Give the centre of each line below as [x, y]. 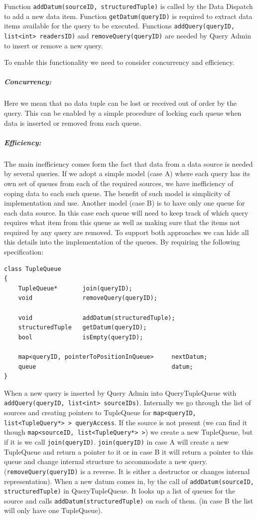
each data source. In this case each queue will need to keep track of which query [126, 212]
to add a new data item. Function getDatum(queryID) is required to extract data [128, 16]
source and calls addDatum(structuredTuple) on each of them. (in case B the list [129, 500]
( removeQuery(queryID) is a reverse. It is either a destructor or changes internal [127, 471]
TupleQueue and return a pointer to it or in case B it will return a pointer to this [128, 451]
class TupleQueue [33, 269]
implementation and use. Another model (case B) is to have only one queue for [125, 203]
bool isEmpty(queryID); [81, 337]
